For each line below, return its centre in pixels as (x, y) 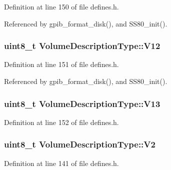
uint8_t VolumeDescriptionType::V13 (82, 103)
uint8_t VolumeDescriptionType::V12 (82, 46)
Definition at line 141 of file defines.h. (61, 163)
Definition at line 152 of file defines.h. (61, 122)
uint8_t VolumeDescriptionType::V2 (80, 144)
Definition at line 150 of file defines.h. (61, 6)
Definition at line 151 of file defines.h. (61, 64)
